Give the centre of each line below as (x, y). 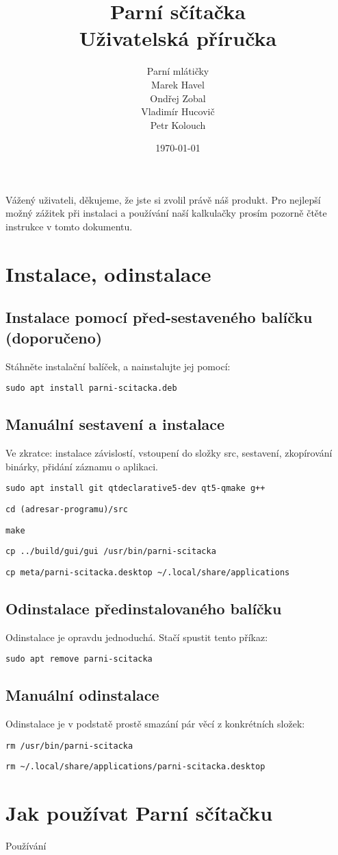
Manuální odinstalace (82, 695)
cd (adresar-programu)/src (67, 509)
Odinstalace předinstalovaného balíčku (144, 608)
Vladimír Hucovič (178, 111)
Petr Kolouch (178, 124)
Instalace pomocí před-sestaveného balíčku (159, 317)
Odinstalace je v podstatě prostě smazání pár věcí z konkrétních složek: (155, 724)
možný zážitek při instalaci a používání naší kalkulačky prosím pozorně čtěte (166, 213)
